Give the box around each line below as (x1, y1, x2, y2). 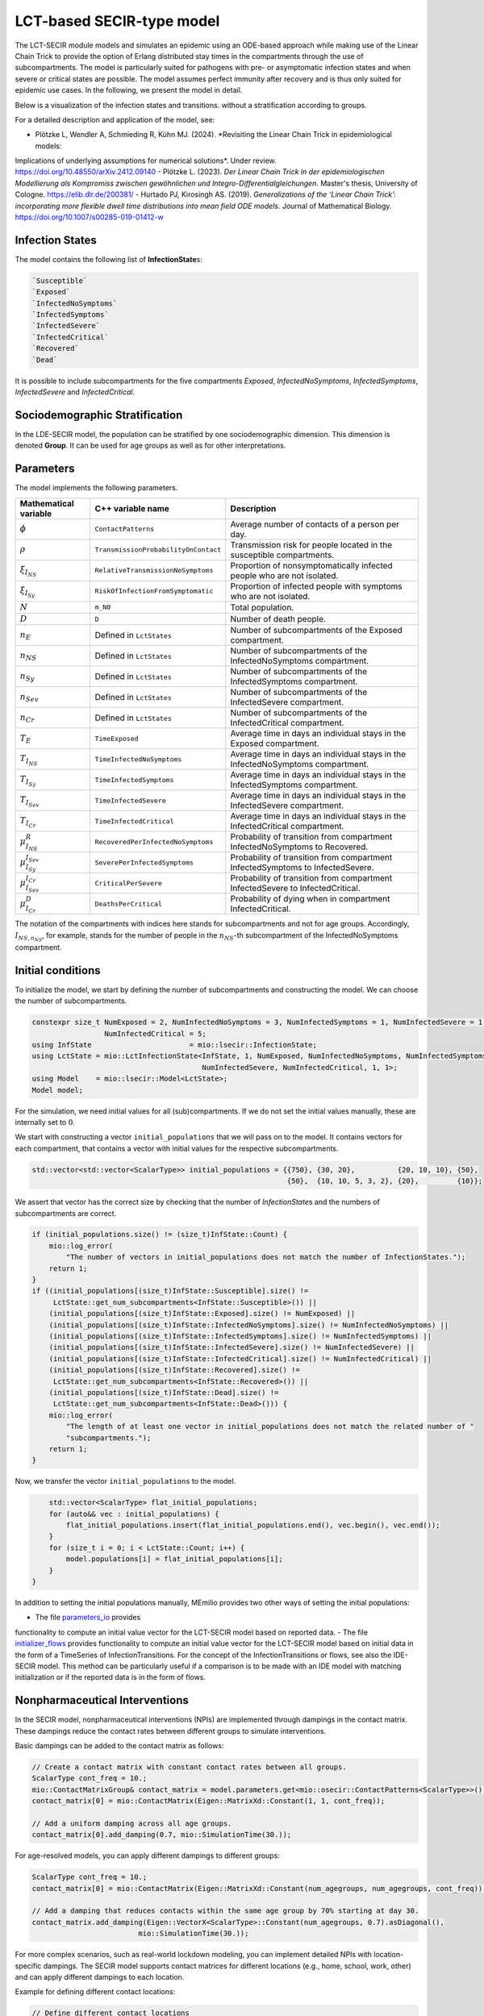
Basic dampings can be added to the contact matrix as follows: (15, 1741, 224, 1751)
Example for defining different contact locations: (15, 1987, 176, 1997)
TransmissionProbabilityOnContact (94, 545, 222, 554)
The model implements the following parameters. (15, 483, 178, 493)
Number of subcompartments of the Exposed (230, 625, 403, 636)
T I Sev (19, 794, 40, 808)
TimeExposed (94, 734, 139, 743)
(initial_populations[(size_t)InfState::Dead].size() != (48, 1388, 279, 1397)
